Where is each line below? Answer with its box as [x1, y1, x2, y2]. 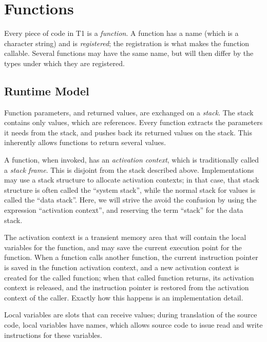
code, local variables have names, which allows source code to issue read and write [4, 319, 263, 330]
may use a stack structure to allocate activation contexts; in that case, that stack [4, 174, 259, 185]
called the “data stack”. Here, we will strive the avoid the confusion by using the [4, 194, 257, 205]
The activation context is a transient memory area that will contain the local [4, 232, 246, 243]
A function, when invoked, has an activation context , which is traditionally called [4, 154, 259, 165]
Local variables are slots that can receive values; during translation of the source [4, 309, 257, 320]
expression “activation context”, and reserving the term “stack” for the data [4, 205, 243, 215]
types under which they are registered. [4, 57, 125, 68]
